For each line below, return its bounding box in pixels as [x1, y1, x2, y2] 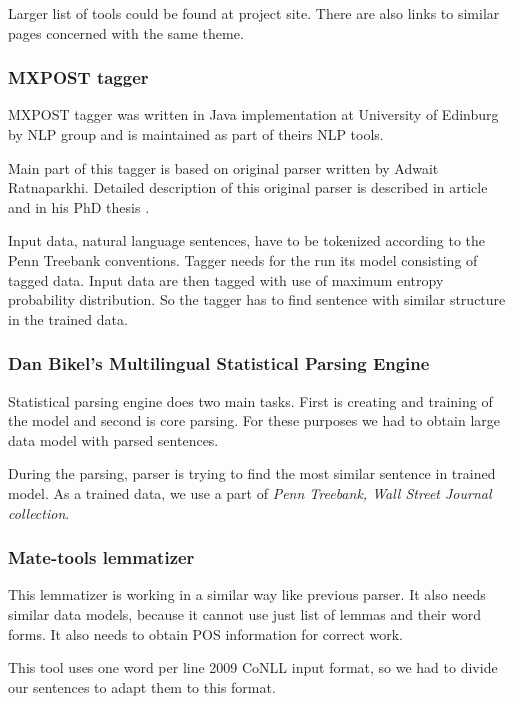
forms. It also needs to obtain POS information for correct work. [8, 623, 404, 644]
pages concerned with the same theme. [8, 22, 244, 43]
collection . [8, 502, 70, 523]
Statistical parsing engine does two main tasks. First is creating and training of [8, 390, 493, 411]
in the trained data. [8, 308, 128, 329]
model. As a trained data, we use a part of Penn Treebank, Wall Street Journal [8, 482, 492, 503]
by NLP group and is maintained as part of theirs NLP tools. [8, 124, 384, 144]
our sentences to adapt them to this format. [8, 676, 276, 697]
